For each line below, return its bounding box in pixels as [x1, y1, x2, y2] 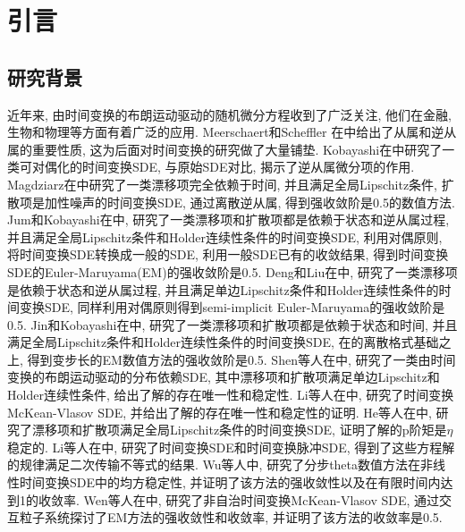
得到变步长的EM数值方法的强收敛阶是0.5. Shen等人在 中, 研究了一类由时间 [27, 350, 456, 368]
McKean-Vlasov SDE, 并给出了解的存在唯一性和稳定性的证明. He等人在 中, [7, 402, 432, 421]
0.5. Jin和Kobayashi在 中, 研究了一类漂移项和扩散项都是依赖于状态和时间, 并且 [7, 315, 458, 334]
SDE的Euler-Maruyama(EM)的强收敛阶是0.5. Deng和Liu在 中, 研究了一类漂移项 [7, 262, 458, 281]
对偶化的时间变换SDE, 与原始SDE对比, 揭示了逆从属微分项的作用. [31, 157, 415, 176]
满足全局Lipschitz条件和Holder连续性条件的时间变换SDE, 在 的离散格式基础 [7, 333, 439, 351]
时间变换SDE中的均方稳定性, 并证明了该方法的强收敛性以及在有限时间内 [19, 473, 441, 492]
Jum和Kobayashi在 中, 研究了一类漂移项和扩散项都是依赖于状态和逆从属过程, [7, 210, 450, 229]
